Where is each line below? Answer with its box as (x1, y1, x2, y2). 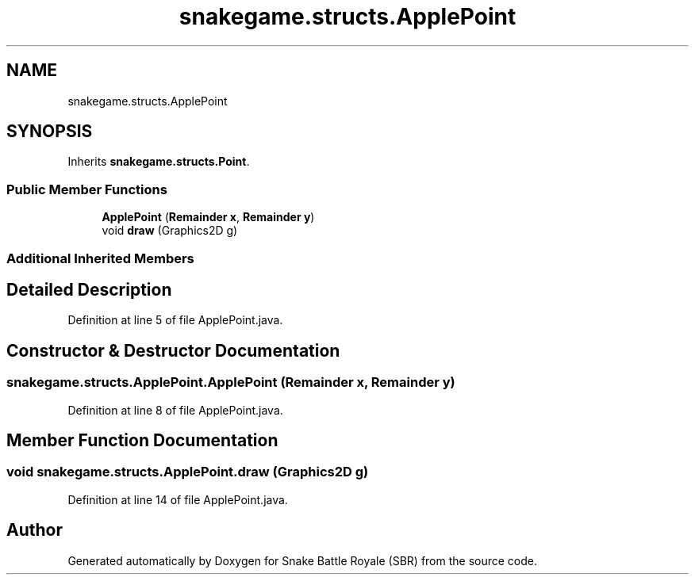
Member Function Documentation (6, 430, 278, 451)
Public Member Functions (6, 181, 167, 197)
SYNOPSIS (6, 121, 93, 142)
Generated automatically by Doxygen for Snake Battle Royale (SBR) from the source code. (67, 553, 538, 568)
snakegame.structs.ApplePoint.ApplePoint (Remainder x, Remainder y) (6, 374, 455, 391)
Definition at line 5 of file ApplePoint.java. (67, 313, 283, 327)
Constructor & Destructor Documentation (6, 340, 340, 361)
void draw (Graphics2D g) (102, 224, 238, 238)
